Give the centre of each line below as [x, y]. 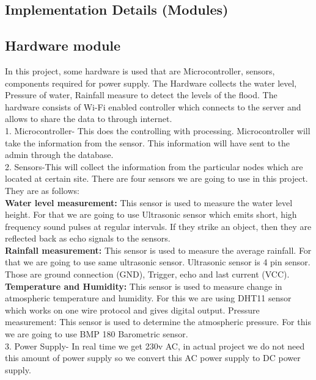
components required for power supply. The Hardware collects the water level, [151, 83]
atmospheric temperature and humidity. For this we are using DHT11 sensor [148, 298]
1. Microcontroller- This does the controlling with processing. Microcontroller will [158, 130]
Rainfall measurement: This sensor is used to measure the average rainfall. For [158, 250]
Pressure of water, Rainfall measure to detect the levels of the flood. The [141, 95]
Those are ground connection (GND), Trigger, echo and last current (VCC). [147, 274]
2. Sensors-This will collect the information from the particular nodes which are [154, 166]
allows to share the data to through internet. [89, 119]
